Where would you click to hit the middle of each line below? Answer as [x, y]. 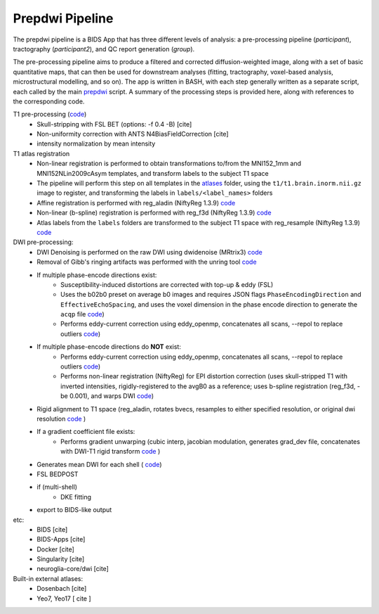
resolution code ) [61, 419]
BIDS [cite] [52, 529]
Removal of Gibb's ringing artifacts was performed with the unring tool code [147, 262]
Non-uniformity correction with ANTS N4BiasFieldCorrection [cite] [133, 134]
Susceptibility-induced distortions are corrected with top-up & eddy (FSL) [167, 284]
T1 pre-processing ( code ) [50, 114]
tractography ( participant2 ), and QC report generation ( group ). [104, 49]
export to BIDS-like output [74, 510]
